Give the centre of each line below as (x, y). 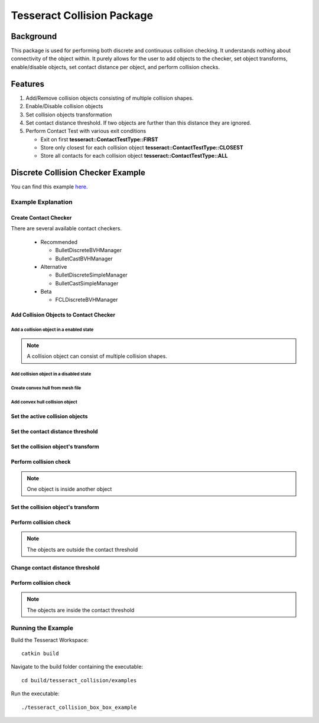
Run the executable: (35, 693)
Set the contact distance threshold (54, 432)
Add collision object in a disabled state (51, 374)
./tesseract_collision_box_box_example (79, 707)
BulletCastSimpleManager (87, 283)
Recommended (59, 242)
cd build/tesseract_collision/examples (79, 680)
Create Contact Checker (41, 217)
